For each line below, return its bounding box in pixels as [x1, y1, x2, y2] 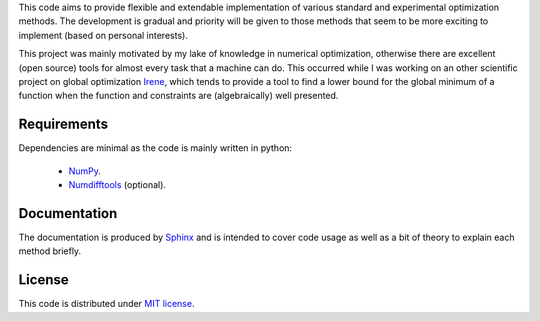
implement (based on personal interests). [18, 29, 189, 41]
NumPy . [68, 165, 102, 177]
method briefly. [18, 245, 82, 257]
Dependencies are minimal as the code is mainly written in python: [18, 142, 293, 154]
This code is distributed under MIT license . [18, 298, 195, 310]
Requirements [18, 116, 109, 133]
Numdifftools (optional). [68, 179, 167, 191]
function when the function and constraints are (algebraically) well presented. [18, 90, 339, 102]
